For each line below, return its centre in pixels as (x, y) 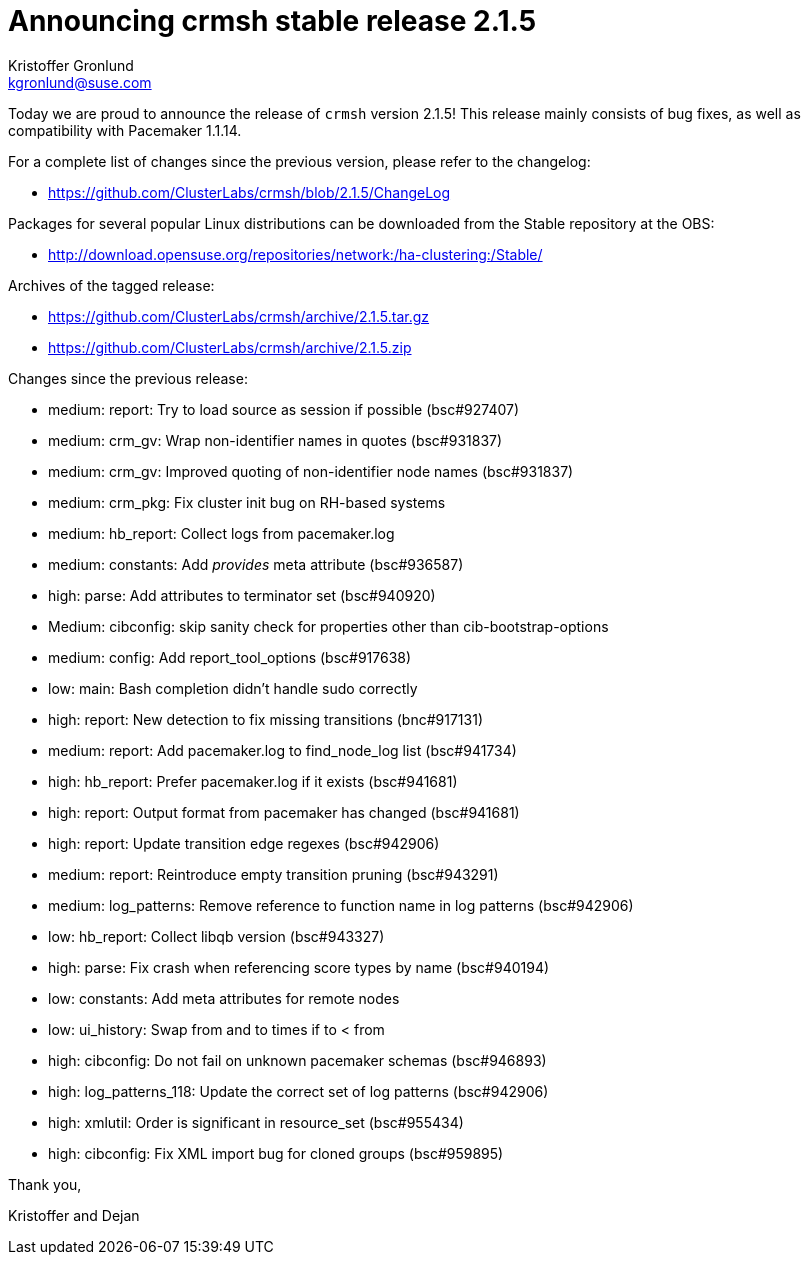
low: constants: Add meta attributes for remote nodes (224, 998)
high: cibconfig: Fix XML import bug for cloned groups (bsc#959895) (276, 1153)
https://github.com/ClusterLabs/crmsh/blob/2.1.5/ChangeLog (249, 192)
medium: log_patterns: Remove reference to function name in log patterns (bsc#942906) (341, 905)
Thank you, (45, 1184)
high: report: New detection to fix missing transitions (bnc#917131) (266, 719)
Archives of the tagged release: (111, 285)
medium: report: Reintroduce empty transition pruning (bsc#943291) (273, 874)
